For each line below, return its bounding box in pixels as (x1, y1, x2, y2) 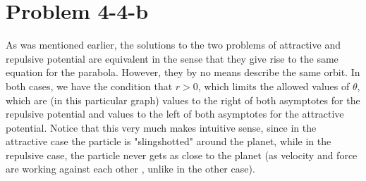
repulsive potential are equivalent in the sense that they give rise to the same (6, 51, 338, 65)
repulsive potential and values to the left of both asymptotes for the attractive (6, 106, 344, 121)
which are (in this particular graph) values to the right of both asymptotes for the (6, 92, 360, 107)
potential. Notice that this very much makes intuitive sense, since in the (6, 120, 317, 135)
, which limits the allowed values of (197, 78, 350, 93)
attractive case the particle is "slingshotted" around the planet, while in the (6, 134, 331, 149)
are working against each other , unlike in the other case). (6, 161, 255, 176)
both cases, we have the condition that (6, 78, 173, 93)
